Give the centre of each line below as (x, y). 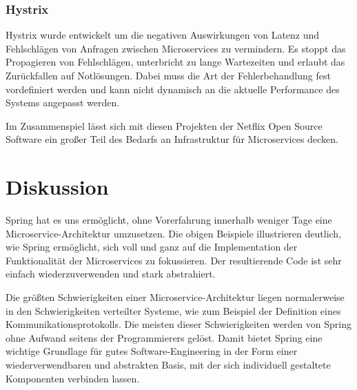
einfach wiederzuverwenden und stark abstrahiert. (111, 274)
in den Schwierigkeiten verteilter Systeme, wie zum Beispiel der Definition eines (173, 310)
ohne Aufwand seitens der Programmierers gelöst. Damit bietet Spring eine (164, 337)
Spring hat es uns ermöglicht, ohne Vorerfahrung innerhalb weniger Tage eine (169, 220)
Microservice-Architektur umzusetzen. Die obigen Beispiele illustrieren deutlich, (174, 233)
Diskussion (57, 187)
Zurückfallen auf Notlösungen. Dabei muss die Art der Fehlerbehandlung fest (168, 75)
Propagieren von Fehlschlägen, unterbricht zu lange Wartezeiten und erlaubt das (175, 62)
